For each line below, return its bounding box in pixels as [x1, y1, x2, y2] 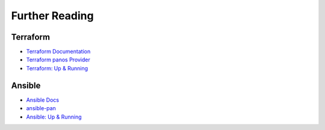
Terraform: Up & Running [26, 64, 88, 72]
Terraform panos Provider [26, 56, 90, 63]
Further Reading [11, 9, 94, 22]
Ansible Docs [26, 96, 60, 104]
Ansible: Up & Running [26, 113, 82, 120]
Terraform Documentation [26, 48, 91, 55]
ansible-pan [26, 105, 57, 112]
